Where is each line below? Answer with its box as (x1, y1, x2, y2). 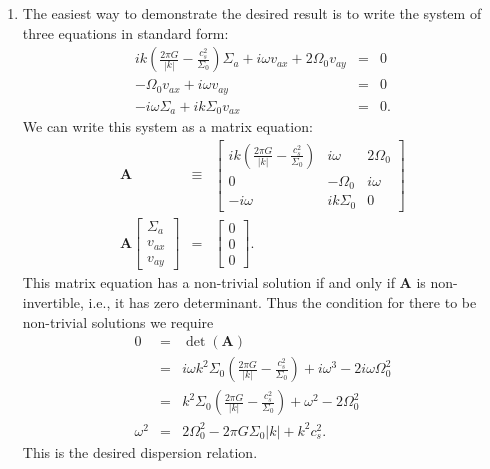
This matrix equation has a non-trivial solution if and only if (22, 272, 395, 293)
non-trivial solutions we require (22, 311, 214, 332)
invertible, (22, 291, 84, 312)
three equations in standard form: (22, 22, 229, 43)
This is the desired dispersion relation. (22, 441, 258, 462)
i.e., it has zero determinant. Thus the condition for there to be (88, 291, 477, 312)
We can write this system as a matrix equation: (22, 116, 313, 137)
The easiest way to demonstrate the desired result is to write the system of (22, 3, 482, 23)
